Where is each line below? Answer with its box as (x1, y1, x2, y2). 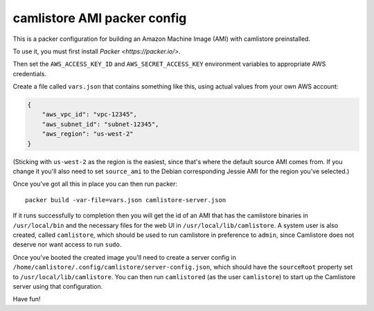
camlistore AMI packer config (12, 10, 187, 26)
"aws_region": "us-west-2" (42, 130, 134, 138)
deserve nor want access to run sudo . (12, 240, 122, 249)
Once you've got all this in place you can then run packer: (12, 180, 178, 188)
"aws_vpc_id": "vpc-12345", (42, 111, 138, 118)
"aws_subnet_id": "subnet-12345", (42, 120, 159, 128)
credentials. (12, 69, 46, 78)
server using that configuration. (12, 282, 103, 290)
